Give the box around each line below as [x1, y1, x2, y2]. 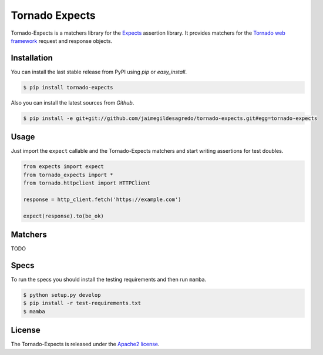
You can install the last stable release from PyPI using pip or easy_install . [11, 68, 187, 75]
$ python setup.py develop [23, 292, 101, 299]
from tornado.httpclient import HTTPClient [23, 180, 151, 186]
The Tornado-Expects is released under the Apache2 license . [11, 341, 160, 348]
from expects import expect [23, 163, 104, 170]
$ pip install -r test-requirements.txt [23, 300, 141, 307]
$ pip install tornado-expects [23, 84, 114, 91]
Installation [11, 53, 53, 63]
